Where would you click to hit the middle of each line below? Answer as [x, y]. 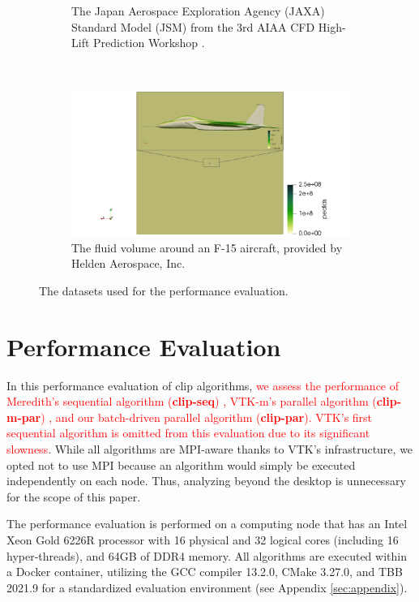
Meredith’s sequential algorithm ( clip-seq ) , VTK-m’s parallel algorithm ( [192, 401]
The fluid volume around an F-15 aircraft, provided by [207, 247]
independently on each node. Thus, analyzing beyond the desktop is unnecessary [206, 481]
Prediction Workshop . [149, 43]
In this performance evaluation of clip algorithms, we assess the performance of [203, 385]
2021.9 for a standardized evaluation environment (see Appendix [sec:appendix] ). [207, 587]
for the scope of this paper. [74, 496]
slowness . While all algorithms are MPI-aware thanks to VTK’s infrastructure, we [210, 448]
